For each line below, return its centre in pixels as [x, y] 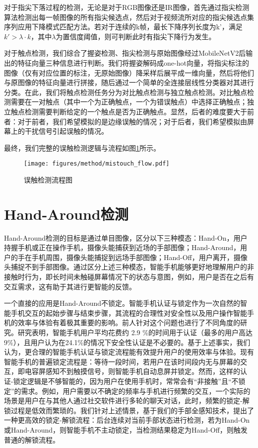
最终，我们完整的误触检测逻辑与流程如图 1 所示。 [82, 147]
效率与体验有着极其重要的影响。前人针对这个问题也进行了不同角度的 [129, 322]
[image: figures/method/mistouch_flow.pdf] [97, 164]
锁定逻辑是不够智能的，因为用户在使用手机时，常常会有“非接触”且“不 [126, 381]
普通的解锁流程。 [32, 439]
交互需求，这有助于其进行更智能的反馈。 [70, 286]
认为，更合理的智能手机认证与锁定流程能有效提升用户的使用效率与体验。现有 [129, 352]
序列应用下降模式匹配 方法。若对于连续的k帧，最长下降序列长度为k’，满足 [123, 27]
